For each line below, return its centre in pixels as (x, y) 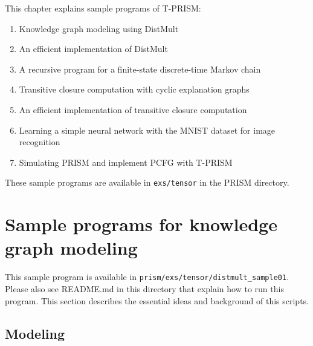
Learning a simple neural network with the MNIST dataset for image (147, 130)
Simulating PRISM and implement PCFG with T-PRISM (126, 162)
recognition (40, 142)
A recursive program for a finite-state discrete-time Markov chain (140, 69)
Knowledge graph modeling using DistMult (99, 28)
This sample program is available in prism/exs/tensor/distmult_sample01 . (147, 277)
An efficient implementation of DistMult (93, 49)
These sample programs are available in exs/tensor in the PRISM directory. (147, 182)
